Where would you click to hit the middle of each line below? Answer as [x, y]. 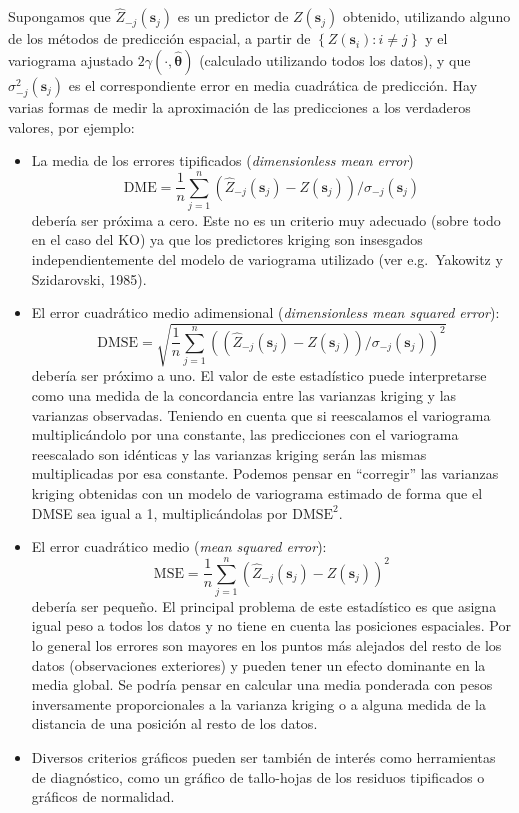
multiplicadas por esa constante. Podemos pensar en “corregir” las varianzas [265, 473]
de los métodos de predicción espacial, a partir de [159, 38]
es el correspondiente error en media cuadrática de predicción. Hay [273, 84]
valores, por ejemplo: [71, 126]
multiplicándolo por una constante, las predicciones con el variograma [245, 434]
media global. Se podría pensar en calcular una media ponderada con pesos [262, 684]
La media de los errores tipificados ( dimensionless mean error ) [222, 160]
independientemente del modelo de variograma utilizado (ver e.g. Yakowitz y [267, 259]
